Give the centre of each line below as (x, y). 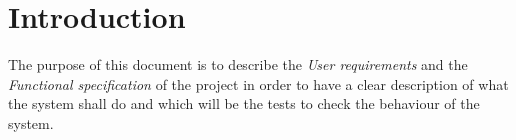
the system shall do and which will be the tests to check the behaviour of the (244, 103)
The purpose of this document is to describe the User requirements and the (238, 64)
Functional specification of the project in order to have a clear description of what (258, 83)
